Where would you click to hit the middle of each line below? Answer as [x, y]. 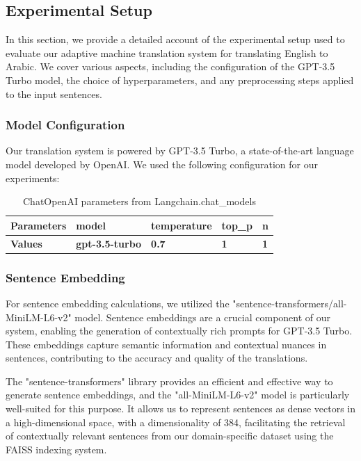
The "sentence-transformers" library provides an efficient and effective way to [169, 381]
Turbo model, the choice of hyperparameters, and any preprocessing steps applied [180, 80]
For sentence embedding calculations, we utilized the [118, 303]
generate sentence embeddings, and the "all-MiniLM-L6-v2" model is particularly [178, 395]
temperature [182, 225]
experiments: [33, 178]
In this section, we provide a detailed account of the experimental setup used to [175, 39]
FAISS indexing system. [56, 449]
